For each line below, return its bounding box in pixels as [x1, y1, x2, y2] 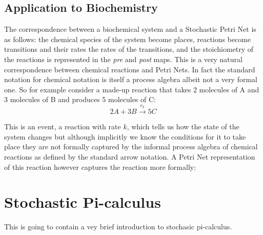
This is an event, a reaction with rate [4, 121, 121, 132]
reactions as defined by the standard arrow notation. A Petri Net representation [4, 151, 255, 162]
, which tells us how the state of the [127, 121, 239, 132]
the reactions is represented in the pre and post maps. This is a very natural [4, 53, 242, 64]
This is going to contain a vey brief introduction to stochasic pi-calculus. [4, 221, 232, 232]
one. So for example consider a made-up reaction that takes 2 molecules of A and [4, 84, 259, 94]
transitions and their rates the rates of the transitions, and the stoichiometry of [4, 44, 254, 54]
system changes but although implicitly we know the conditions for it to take [4, 131, 246, 142]
